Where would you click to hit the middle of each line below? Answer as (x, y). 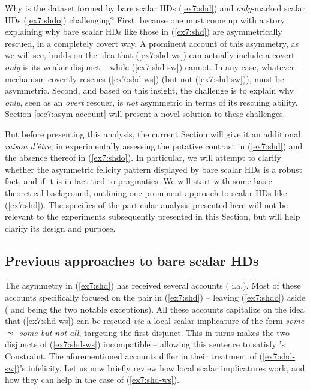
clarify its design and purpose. (60, 228)
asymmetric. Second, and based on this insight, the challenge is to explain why (149, 90)
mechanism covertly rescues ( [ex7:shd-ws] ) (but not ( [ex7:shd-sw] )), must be (145, 78)
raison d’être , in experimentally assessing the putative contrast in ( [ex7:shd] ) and (154, 145)
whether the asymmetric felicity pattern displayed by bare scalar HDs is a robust (154, 169)
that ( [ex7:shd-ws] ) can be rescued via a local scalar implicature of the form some (155, 321)
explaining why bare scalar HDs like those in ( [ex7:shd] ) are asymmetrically (144, 31)
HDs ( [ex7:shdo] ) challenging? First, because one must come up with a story (145, 19)
